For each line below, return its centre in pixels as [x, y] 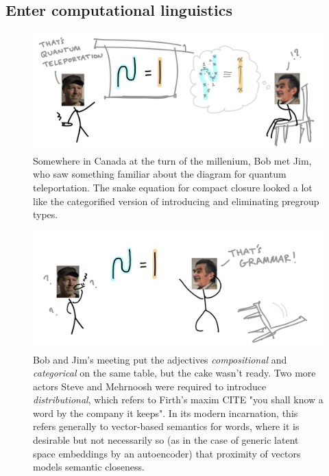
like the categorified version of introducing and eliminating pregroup [176, 201]
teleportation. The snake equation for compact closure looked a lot [173, 188]
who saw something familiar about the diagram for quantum [160, 174]
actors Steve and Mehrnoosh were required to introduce [150, 386]
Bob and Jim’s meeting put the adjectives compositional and [160, 359]
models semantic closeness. [89, 467]
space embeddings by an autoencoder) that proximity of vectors [167, 453]
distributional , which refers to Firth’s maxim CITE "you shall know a [178, 400]
